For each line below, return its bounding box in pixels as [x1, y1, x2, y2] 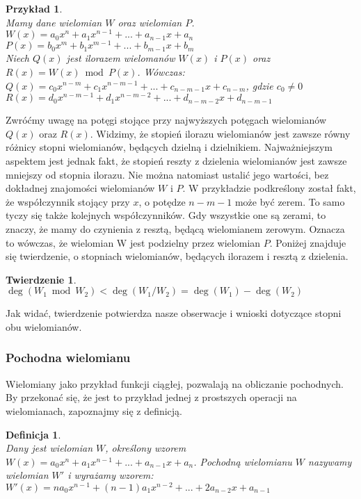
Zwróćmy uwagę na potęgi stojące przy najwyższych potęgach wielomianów [6, 113, 327, 127]
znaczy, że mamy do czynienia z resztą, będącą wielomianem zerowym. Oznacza [6, 221, 345, 236]
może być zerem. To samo [234, 194, 345, 208]
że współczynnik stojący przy [6, 194, 130, 208]
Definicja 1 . [6, 427, 61, 441]
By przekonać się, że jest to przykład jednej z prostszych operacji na [6, 390, 297, 404]
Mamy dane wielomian [6, 15, 102, 29]
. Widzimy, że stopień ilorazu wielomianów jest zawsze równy [90, 126, 351, 140]
